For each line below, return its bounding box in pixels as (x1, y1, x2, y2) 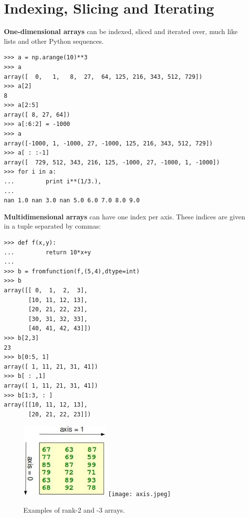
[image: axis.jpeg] (108, 491, 171, 498)
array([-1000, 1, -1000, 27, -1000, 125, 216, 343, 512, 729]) (4, 140, 213, 147)
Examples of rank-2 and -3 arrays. (23, 504, 125, 515)
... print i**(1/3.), (4, 178, 102, 185)
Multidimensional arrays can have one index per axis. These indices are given (4, 211, 245, 221)
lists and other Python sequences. (4, 36, 104, 46)
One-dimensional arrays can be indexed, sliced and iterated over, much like (4, 26, 238, 36)
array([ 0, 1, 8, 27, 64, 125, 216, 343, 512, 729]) (4, 73, 203, 80)
